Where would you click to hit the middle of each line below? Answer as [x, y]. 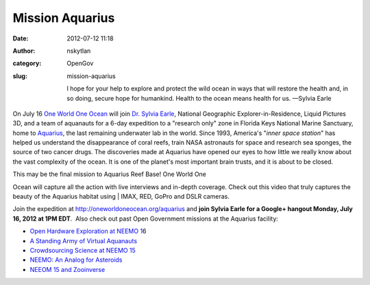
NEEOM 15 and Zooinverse [67, 269]
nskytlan [79, 51]
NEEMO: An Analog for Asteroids [76, 260]
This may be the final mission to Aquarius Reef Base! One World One [110, 174]
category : [27, 63]
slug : [20, 76]
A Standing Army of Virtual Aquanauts [83, 240]
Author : [24, 51]
